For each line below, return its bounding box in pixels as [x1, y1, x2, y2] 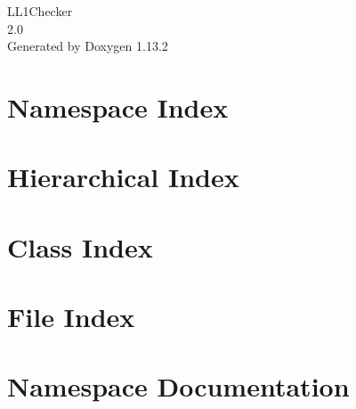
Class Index [7, 228, 153, 265]
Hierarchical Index [7, 159, 239, 195]
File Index [7, 299, 135, 335]
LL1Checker [7, 2, 73, 20]
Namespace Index [7, 88, 229, 125]
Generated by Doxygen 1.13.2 [7, 37, 168, 55]
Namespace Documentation [7, 368, 350, 405]
